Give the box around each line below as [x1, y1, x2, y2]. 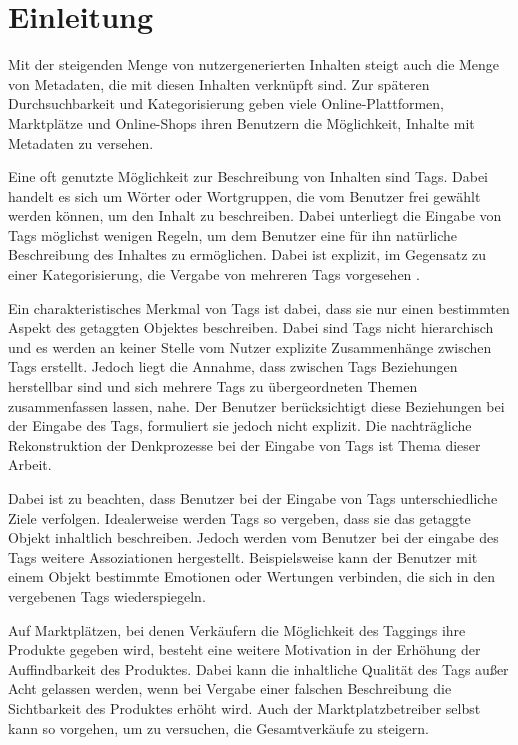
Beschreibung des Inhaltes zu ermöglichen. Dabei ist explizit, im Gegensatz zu [8, 244, 487, 265]
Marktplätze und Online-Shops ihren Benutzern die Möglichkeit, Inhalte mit [8, 112, 475, 133]
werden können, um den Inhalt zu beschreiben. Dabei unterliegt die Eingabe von [8, 205, 502, 226]
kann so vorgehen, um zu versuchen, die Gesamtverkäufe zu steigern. [8, 717, 429, 738]
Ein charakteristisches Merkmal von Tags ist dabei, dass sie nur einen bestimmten [8, 297, 510, 318]
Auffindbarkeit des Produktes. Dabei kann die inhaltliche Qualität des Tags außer [8, 658, 509, 679]
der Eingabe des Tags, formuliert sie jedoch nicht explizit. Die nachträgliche [8, 415, 472, 436]
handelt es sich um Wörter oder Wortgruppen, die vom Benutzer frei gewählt [8, 185, 481, 206]
